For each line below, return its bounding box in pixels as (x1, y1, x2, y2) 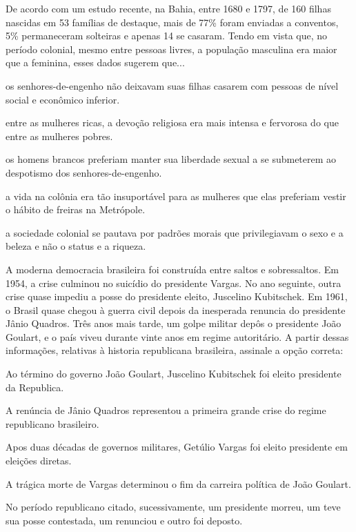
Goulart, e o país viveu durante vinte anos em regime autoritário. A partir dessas (6, 329, 349, 344)
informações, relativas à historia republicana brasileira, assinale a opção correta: (6, 343, 344, 357)
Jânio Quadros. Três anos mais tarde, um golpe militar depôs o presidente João (6, 316, 342, 331)
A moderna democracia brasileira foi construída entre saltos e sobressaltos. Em (6, 262, 339, 276)
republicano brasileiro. (6, 416, 99, 431)
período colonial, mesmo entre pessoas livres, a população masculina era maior (6, 41, 337, 56)
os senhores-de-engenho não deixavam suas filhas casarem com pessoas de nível (6, 78, 339, 92)
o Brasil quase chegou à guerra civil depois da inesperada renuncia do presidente (6, 302, 346, 317)
